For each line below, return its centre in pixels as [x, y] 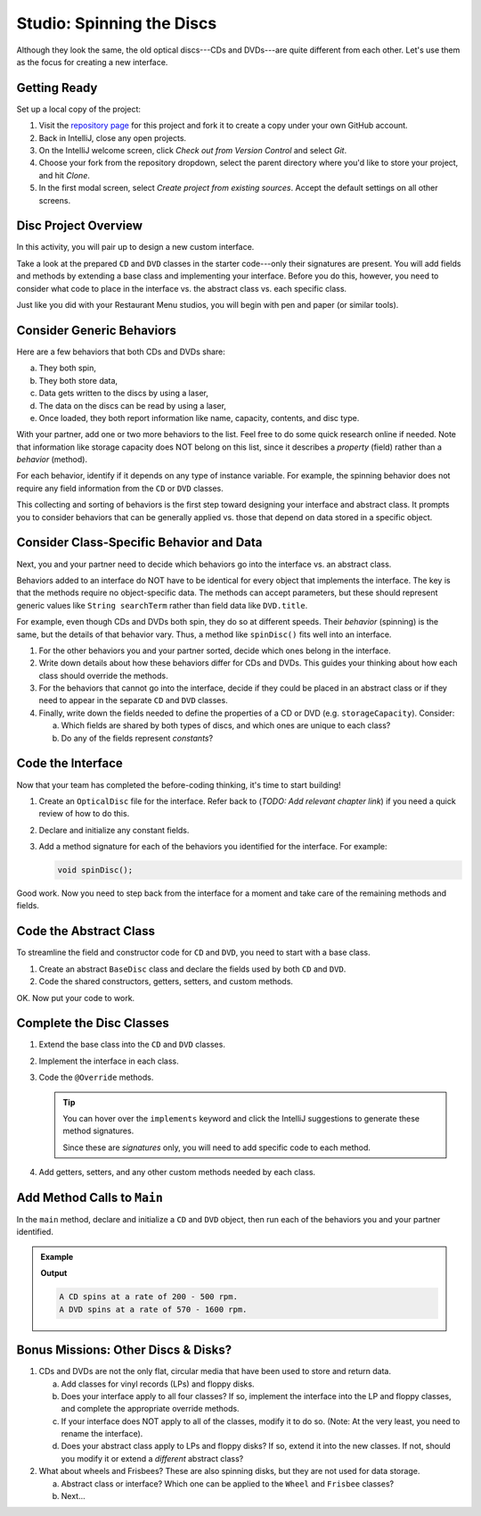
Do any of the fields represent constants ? [137, 738]
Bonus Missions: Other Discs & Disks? [124, 1350]
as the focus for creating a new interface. [92, 62]
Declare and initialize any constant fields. [114, 830]
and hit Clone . [65, 175]
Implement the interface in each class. [109, 1061]
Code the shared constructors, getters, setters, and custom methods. [166, 982]
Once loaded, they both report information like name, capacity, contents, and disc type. [199, 418]
